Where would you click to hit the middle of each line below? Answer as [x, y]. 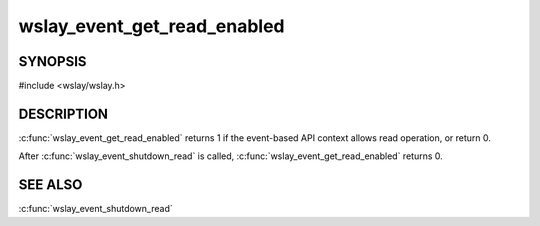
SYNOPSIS [52, 61]
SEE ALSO [50, 185]
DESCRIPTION [63, 113]
